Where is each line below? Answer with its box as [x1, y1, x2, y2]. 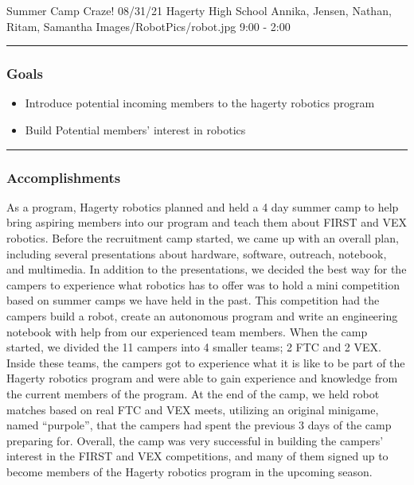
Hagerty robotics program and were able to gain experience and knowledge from [6, 370, 398, 386]
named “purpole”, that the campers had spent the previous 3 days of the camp [6, 417, 392, 433]
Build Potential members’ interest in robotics [25, 122, 246, 138]
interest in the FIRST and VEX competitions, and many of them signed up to [6, 448, 389, 464]
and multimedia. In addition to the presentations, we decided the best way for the [6, 261, 407, 277]
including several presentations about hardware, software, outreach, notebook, [6, 245, 387, 262]
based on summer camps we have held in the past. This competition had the [6, 292, 380, 308]
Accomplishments [6, 167, 121, 187]
